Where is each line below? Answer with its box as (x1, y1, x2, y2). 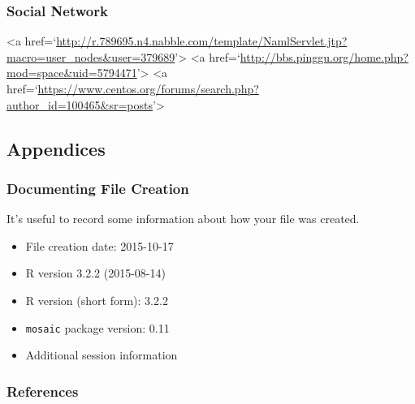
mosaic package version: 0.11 (25, 319, 170, 336)
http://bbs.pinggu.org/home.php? (240, 48, 409, 65)
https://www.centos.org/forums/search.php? (37, 80, 259, 97)
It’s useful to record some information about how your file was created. (6, 210, 360, 227)
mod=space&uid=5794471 (6, 64, 137, 81)
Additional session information (25, 346, 178, 363)
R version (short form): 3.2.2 (25, 291, 168, 308)
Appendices (6, 135, 106, 161)
